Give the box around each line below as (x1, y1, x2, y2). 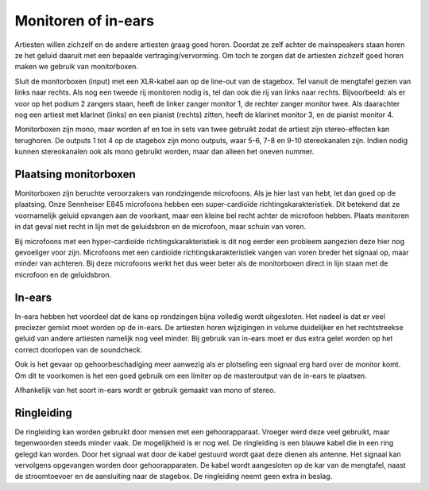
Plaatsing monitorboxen (14, 167, 137, 181)
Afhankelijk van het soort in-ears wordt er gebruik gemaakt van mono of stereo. (14, 385, 276, 395)
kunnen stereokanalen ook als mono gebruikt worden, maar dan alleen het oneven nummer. (14, 147, 315, 157)
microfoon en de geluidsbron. (14, 270, 111, 279)
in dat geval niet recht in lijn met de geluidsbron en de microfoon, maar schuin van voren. (14, 222, 306, 231)
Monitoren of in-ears (14, 12, 155, 29)
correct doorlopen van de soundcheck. (14, 344, 143, 354)
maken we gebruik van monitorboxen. (14, 62, 139, 72)
